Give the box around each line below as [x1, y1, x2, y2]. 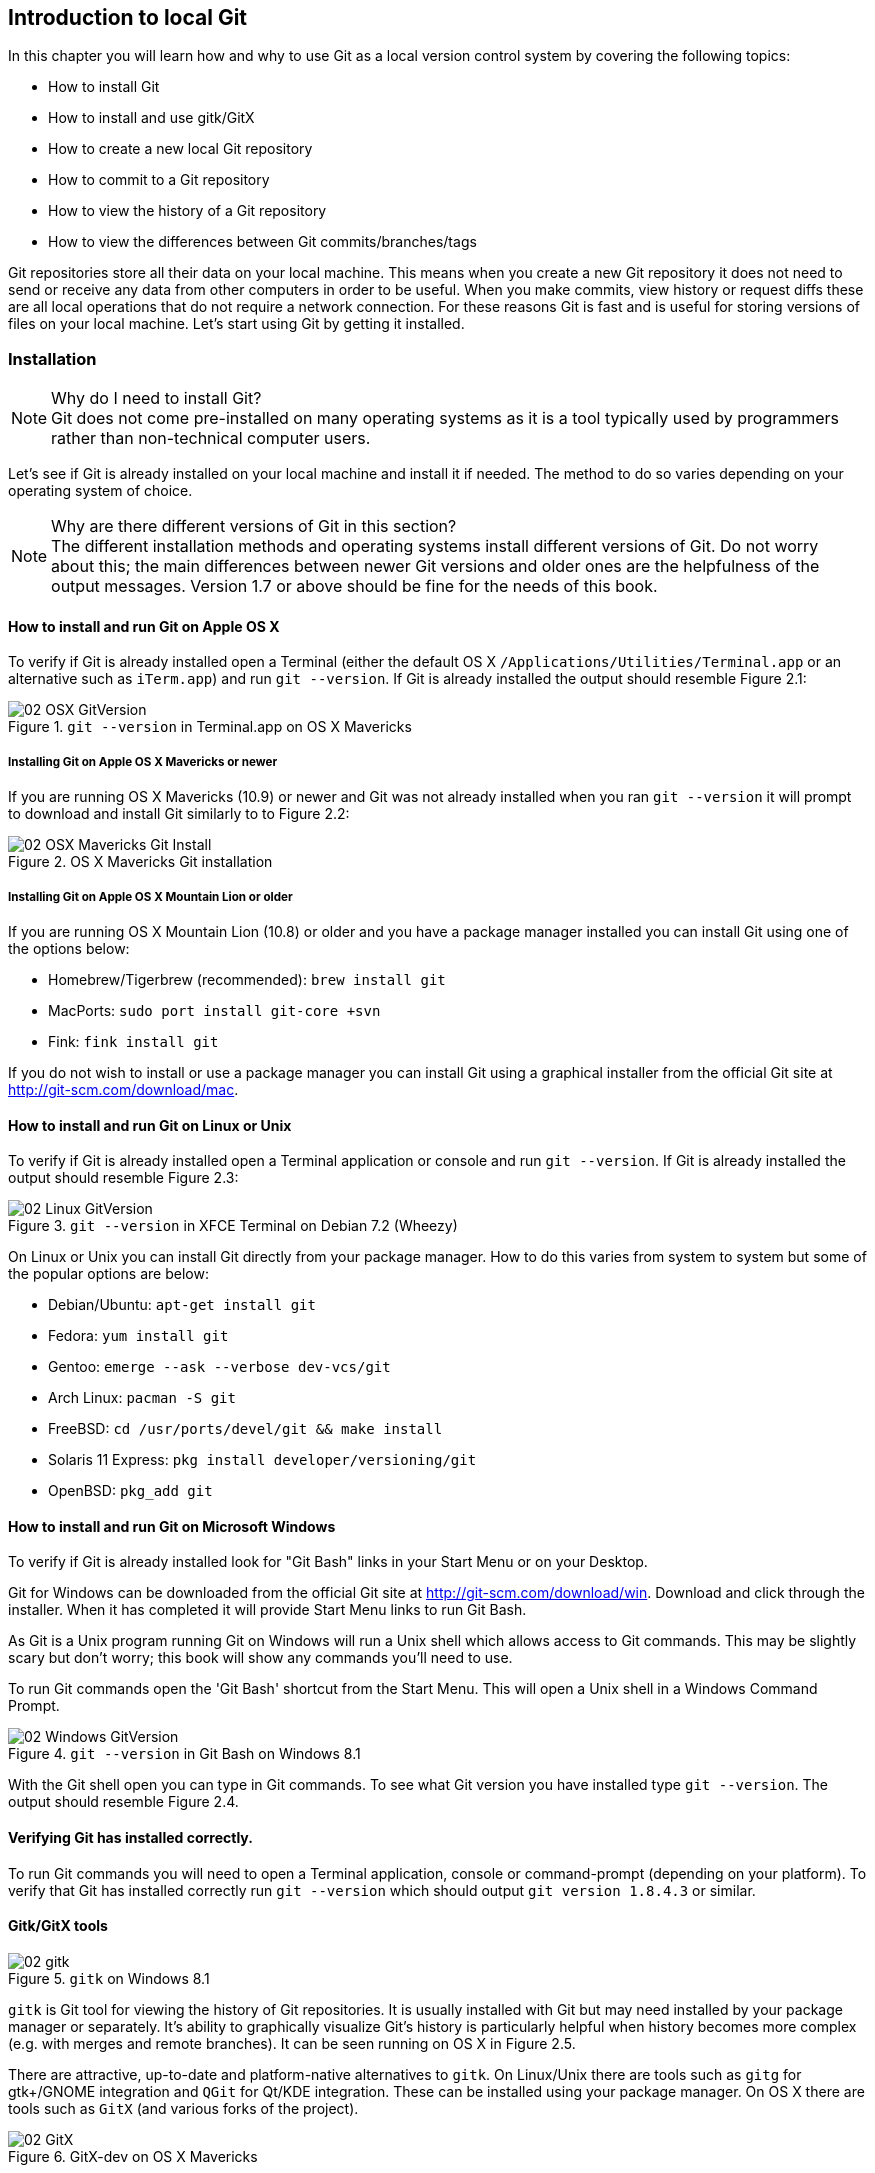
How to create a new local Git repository [48, 140, 313, 158]
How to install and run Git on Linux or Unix [8, 1116, 292, 1134]
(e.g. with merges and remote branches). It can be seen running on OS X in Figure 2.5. [8, 2034, 576, 2052]
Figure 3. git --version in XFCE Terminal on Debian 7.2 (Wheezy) [8, 1217, 458, 1235]
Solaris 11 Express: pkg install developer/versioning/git [48, 1451, 477, 1469]
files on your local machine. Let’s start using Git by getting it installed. [8, 315, 465, 333]
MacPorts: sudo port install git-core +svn [48, 1001, 381, 1019]
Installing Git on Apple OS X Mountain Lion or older [8, 889, 293, 904]
